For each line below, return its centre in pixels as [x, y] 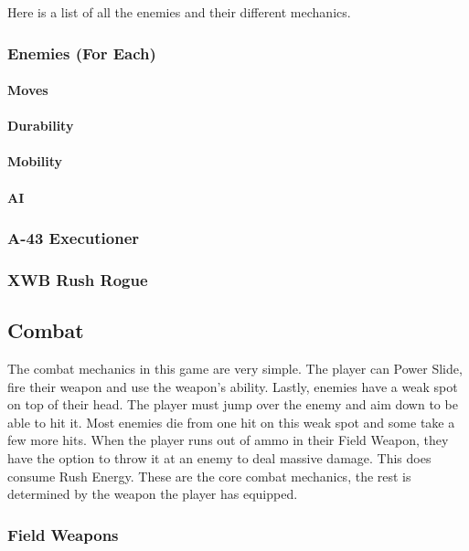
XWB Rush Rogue [78, 279]
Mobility [35, 161]
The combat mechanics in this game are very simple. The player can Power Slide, [235, 369]
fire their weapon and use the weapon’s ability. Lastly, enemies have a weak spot [233, 386]
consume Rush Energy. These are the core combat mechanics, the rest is [209, 476]
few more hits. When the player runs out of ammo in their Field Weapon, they [228, 440]
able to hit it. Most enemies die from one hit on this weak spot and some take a [231, 422]
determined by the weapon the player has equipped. [153, 494]
